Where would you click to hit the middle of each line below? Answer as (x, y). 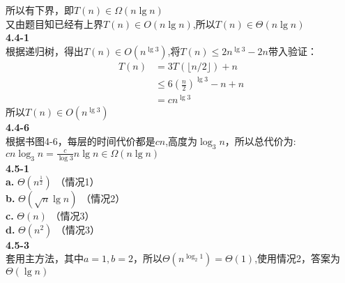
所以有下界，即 (40, 10)
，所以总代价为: (260, 141)
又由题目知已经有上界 (54, 23)
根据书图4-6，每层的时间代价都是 (80, 141)
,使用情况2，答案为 (298, 258)
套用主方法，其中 (45, 258)
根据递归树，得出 (45, 51)
